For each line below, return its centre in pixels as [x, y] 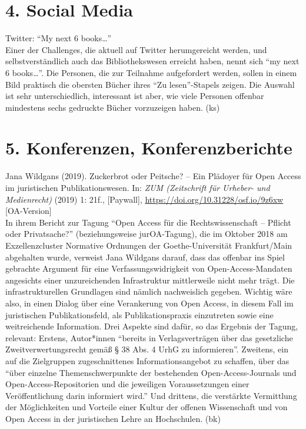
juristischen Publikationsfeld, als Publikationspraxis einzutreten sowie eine [139, 314]
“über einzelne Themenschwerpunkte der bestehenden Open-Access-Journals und [151, 372]
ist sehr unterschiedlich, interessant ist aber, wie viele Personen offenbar [135, 96]
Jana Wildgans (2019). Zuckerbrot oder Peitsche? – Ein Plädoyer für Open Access [153, 176]
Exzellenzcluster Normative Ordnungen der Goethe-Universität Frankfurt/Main [149, 245]
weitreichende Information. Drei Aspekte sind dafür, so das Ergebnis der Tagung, [152, 326]
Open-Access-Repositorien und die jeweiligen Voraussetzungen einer [127, 384]
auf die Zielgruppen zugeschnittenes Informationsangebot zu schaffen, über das [147, 360]
